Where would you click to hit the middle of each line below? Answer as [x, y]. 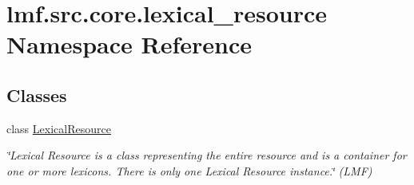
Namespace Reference [129, 44]
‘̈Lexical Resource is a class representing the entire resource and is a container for [207, 155]
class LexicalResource [59, 128]
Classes [37, 94]
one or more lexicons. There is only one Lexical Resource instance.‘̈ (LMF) [189, 170]
